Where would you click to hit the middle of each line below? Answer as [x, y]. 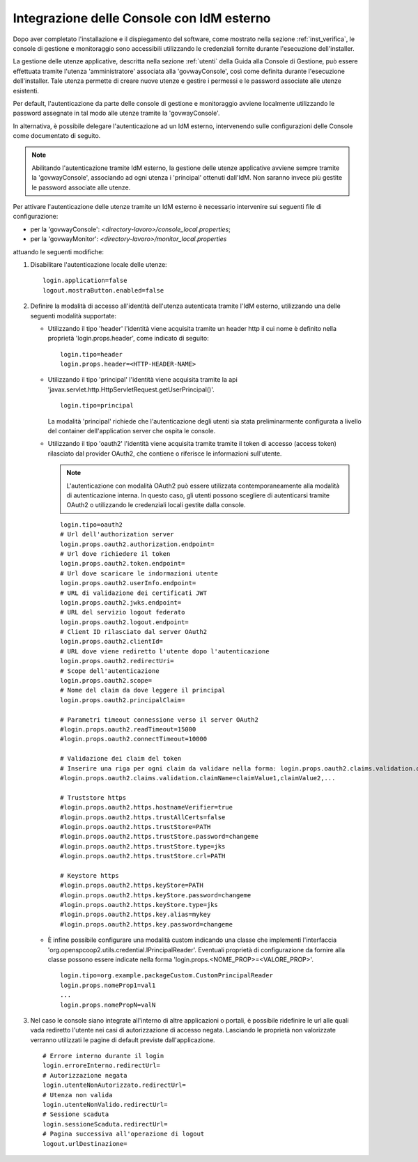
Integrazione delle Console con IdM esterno [142, 18]
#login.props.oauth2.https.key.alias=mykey [136, 915]
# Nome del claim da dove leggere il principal [143, 690]
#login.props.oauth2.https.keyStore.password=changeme [156, 895]
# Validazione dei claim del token [121, 759]
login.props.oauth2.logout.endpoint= [125, 622]
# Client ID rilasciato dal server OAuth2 [134, 632]
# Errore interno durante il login [103, 1056]
